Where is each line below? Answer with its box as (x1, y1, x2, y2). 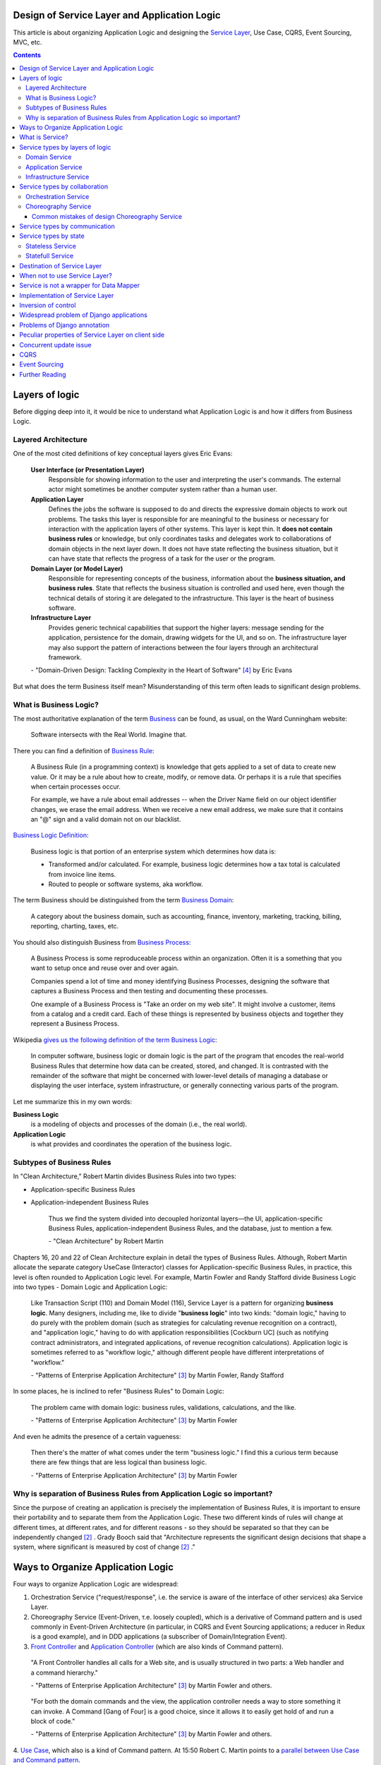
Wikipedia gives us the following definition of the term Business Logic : (13, 1035, 218, 1044)
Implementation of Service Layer (19, 291, 114, 299)
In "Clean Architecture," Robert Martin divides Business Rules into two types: (13, 1172, 236, 1180)
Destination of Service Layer (19, 261, 102, 270)
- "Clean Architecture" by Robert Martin (48, 1237, 164, 1245)
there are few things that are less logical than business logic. (30, 1458, 207, 1466)
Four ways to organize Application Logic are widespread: (13, 1580, 179, 1588)
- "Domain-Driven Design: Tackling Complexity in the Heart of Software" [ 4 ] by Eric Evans (30, 666, 293, 674)
